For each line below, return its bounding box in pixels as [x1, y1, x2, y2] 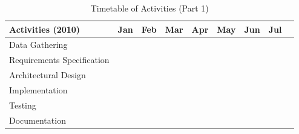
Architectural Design [9, 69, 86, 81]
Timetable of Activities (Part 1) [90, 2, 209, 14]
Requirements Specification [9, 53, 110, 66]
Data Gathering [9, 38, 68, 51]
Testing [9, 98, 36, 111]
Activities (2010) [9, 22, 80, 35]
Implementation [9, 83, 68, 96]
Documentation [9, 113, 66, 126]
